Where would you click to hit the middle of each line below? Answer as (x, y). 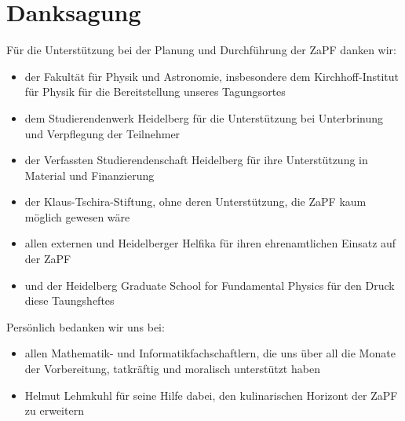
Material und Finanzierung (89, 175)
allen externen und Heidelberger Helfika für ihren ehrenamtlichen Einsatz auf (210, 243)
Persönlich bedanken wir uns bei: (86, 326)
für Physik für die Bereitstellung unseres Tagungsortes (155, 92)
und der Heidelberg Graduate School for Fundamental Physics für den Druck (210, 285)
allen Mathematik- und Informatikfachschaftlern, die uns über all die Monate (210, 353)
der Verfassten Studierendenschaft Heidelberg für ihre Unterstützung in (196, 160)
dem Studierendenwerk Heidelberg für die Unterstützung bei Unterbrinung (204, 117)
